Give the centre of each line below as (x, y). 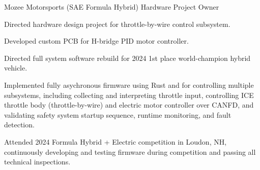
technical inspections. (37, 162)
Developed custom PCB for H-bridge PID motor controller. (96, 41)
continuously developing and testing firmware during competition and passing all (130, 151)
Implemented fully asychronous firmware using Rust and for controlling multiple (129, 84)
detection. (19, 125)
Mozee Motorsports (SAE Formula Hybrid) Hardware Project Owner (112, 7)
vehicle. (16, 68)
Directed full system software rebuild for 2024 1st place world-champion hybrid (127, 58)
